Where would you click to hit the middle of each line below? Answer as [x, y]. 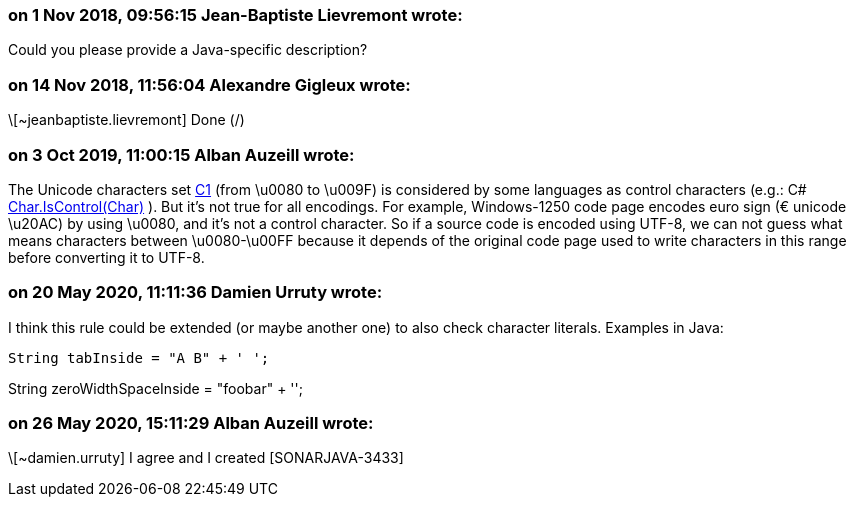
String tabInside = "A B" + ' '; [139, 357]
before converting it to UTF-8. [106, 257]
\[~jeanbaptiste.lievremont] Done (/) [126, 120]
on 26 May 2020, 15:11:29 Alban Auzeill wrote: [191, 423]
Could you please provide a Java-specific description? [188, 50]
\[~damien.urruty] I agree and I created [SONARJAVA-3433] [206, 458]
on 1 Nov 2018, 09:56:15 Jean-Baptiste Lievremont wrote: [235, 15]
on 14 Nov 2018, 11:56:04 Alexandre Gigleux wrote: [209, 84]
